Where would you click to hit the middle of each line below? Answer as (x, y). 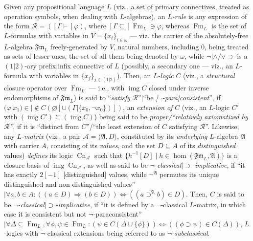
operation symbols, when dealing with (61, 16)
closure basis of (27, 164)
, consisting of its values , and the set (101, 145)
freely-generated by (79, 46)
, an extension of (148, 107)
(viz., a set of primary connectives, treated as (181, 6)
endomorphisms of (31, 98)
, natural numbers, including (156, 46)
